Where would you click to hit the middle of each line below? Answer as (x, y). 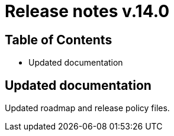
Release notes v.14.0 (87, 11)
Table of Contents (59, 40)
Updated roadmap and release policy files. (87, 108)
